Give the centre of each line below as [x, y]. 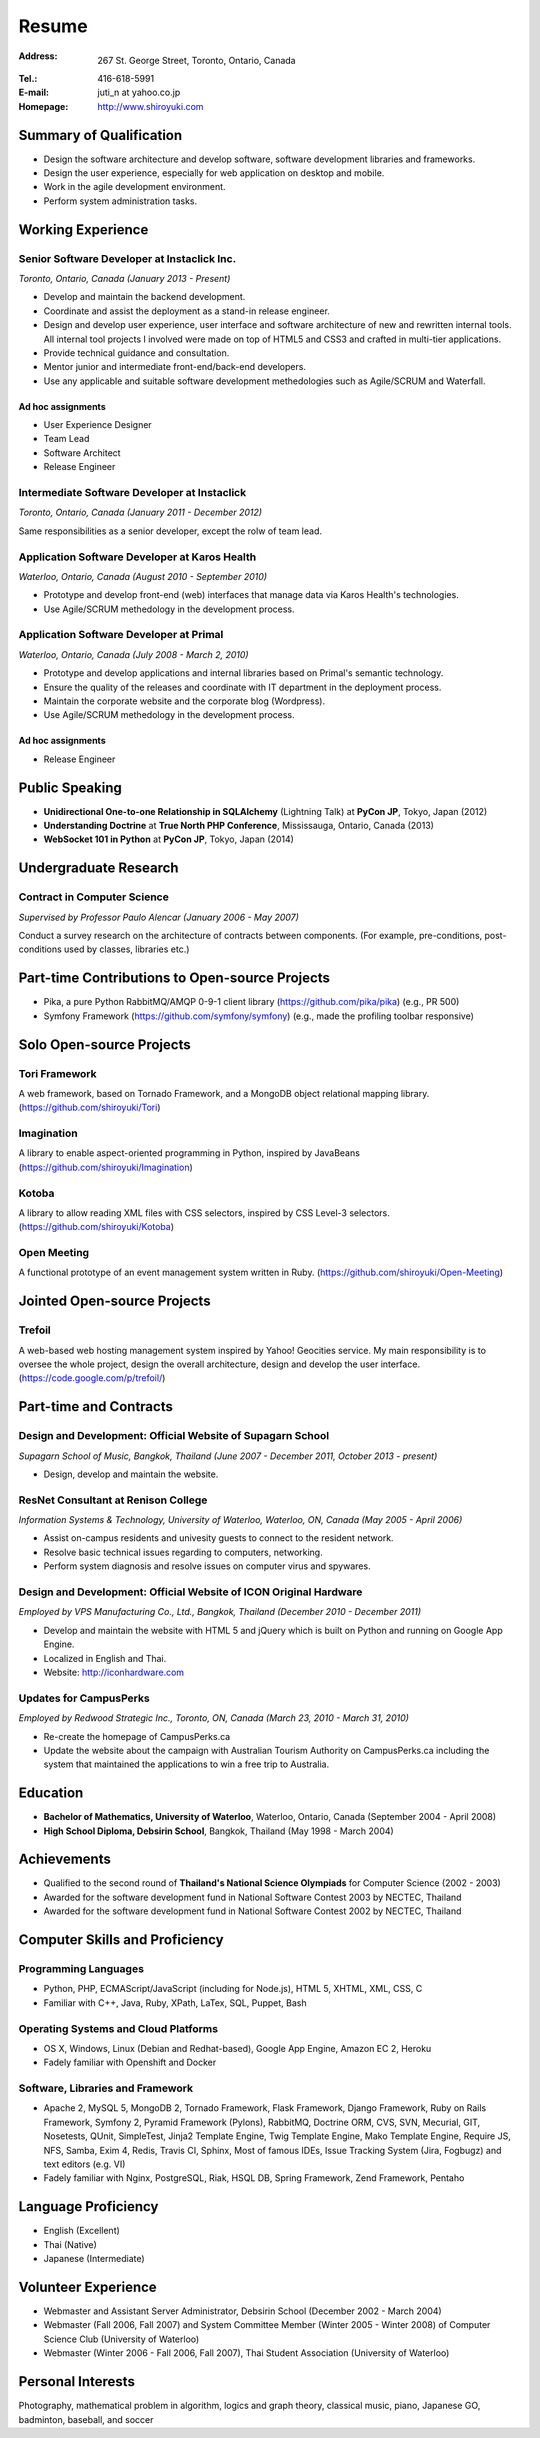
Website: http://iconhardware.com [114, 1672]
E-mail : [34, 92]
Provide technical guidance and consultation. [136, 352]
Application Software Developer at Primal [121, 635]
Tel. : [28, 78]
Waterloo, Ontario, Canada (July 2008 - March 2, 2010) [133, 654]
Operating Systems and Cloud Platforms [118, 2028]
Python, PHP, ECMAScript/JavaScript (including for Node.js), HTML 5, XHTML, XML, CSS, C [233, 1989]
